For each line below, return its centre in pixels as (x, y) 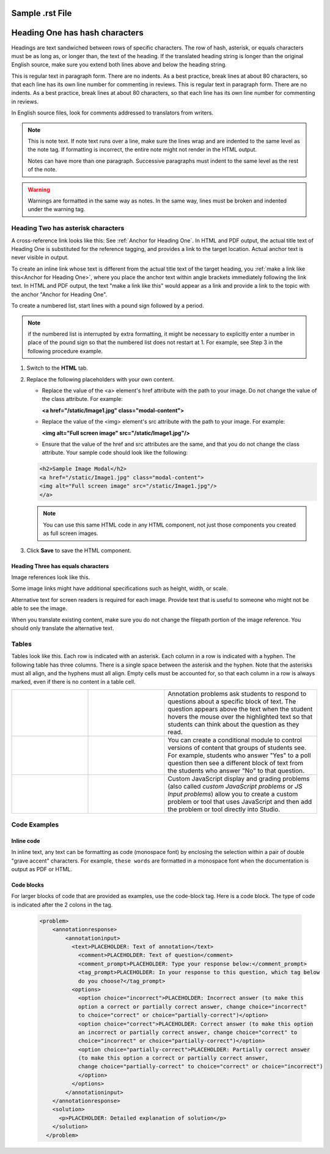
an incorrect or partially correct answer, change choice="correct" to (188, 1032)
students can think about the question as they (233, 724)
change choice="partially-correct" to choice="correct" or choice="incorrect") (200, 1066)
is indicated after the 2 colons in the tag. (62, 905)
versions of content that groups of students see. (237, 747)
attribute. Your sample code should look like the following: (115, 452)
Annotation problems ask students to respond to (237, 694)
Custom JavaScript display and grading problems (239, 779)
